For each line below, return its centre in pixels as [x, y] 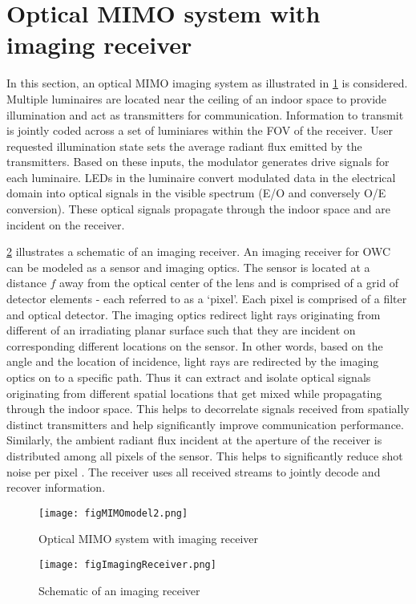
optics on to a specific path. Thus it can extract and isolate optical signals [189, 377]
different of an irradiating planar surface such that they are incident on [181, 330]
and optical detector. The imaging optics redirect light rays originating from [194, 314]
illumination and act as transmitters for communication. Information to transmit [205, 114]
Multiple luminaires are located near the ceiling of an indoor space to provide [197, 98]
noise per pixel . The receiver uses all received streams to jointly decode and [194, 471]
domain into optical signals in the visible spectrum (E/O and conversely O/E [196, 193]
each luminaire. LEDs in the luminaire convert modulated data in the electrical [201, 177]
